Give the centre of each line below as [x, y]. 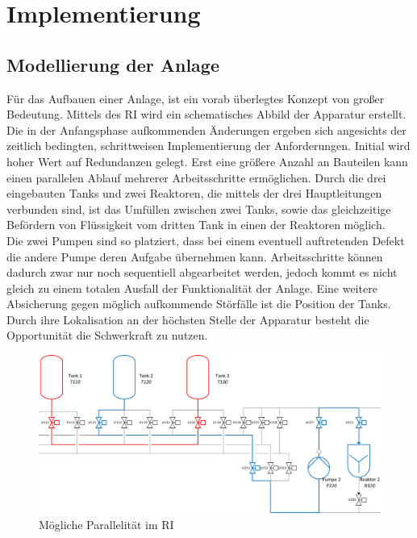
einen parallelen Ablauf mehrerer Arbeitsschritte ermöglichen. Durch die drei [196, 177]
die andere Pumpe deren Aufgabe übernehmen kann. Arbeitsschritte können [195, 256]
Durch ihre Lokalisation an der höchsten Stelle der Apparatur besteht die [188, 319]
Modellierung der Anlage [113, 64]
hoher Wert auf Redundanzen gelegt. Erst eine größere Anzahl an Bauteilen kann [207, 161]
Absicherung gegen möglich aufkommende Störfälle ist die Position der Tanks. [199, 304]
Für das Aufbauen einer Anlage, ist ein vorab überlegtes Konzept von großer [196, 98]
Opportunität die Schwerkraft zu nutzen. [107, 335]
